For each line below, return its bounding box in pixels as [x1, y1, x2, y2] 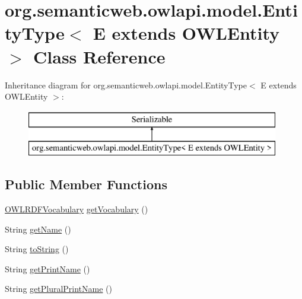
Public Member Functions [5, 175, 167, 193]
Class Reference [33, 44, 166, 68]
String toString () [5, 243, 69, 255]
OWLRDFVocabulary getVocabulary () [5, 203, 148, 215]
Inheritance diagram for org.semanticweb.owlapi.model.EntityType [5, 78, 247, 91]
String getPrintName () [5, 262, 90, 275]
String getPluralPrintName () [5, 282, 113, 295]
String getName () [5, 222, 71, 235]
